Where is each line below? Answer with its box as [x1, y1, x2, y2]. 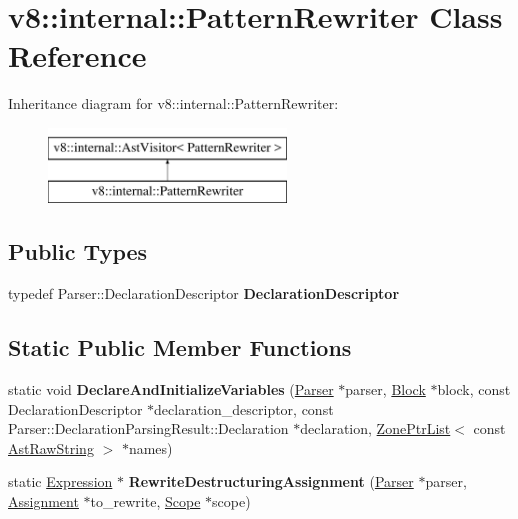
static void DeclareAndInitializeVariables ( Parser [8, 379, 334, 400]
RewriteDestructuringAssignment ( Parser [128, 471, 414, 492]
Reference [8, 35, 147, 76]
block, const [437, 379, 511, 400]
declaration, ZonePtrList [300, 418, 451, 439]
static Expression [8, 471, 113, 492]
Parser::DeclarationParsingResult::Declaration [8, 418, 289, 439]
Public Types [8, 236, 148, 267]
